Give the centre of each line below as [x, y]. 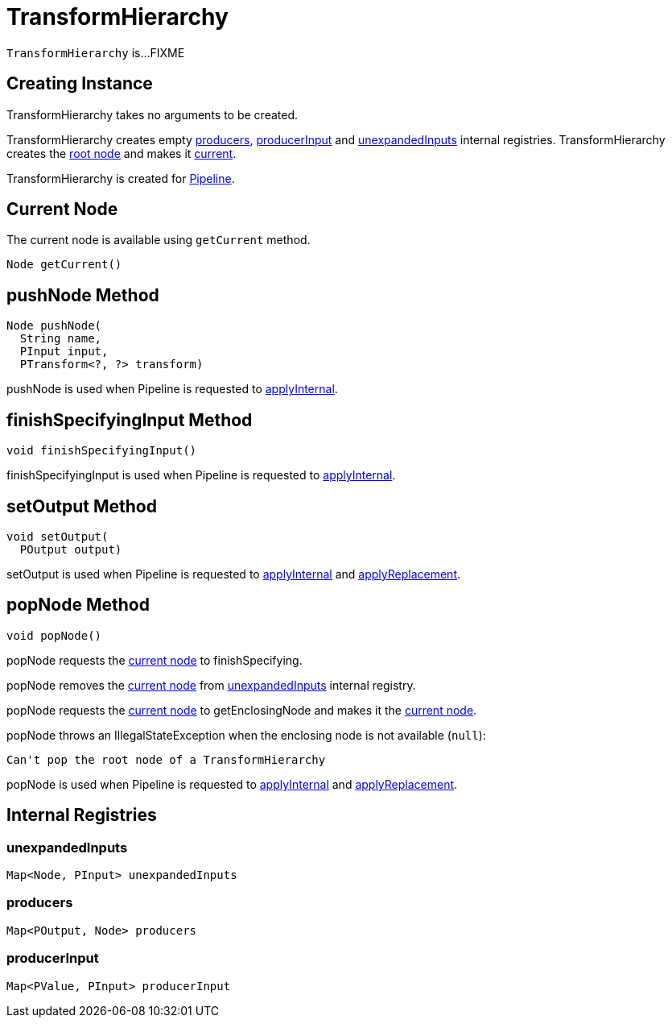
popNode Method [78, 605]
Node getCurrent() [64, 265]
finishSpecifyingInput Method [130, 420]
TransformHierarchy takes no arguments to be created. [153, 114]
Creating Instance [80, 84]
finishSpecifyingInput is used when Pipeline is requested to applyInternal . [201, 475]
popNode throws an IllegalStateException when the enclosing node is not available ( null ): [246, 735]
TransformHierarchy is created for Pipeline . [121, 178]
